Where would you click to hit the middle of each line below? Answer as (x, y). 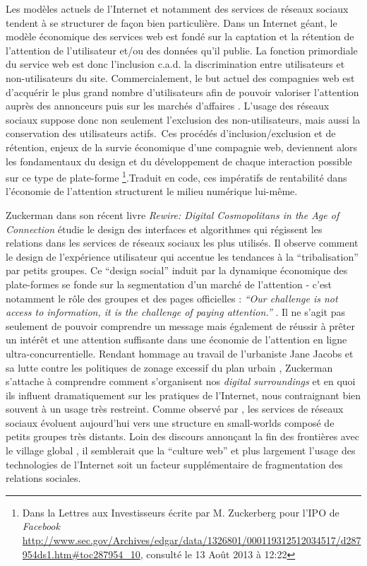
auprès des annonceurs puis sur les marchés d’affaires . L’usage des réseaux (168, 106)
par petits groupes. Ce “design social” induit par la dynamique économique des (177, 270)
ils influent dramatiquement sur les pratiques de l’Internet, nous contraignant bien (183, 395)
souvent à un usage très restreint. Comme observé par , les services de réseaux (175, 409)
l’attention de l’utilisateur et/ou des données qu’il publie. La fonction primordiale (182, 50)
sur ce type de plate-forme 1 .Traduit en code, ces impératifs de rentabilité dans (176, 176)
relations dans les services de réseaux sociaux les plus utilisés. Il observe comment (182, 243)
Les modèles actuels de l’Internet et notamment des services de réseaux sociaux (177, 8)
